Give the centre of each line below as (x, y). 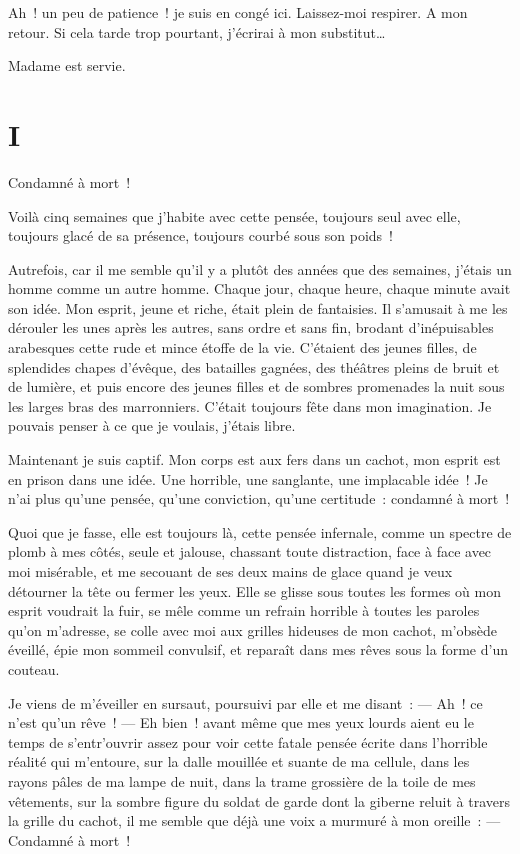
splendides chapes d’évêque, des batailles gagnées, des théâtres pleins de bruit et (254, 366)
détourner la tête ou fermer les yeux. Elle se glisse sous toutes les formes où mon (254, 590)
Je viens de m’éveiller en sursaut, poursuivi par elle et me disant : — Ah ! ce (245, 702)
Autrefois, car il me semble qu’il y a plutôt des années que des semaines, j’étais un (260, 268)
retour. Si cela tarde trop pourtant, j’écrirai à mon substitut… (197, 31)
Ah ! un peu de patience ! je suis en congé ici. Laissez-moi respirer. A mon (238, 12)
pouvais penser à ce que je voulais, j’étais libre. (152, 425)
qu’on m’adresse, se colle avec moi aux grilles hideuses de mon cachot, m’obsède (252, 629)
